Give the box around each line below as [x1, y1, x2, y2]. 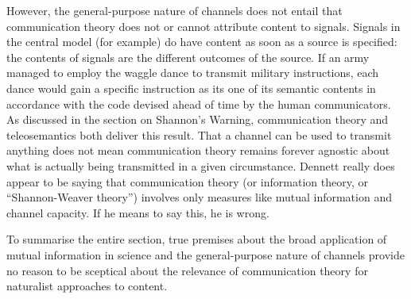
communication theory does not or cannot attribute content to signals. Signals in [6, 17, 401, 34]
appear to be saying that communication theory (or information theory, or [6, 173, 368, 190]
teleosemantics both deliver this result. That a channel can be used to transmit [6, 126, 392, 143]
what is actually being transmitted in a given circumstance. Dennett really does [6, 157, 395, 174]
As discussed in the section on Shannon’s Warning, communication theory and [6, 111, 389, 128]
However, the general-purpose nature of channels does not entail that [6, 2, 343, 18]
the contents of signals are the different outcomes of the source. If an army [6, 48, 370, 65]
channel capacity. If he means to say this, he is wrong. [6, 204, 269, 220]
